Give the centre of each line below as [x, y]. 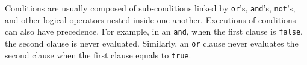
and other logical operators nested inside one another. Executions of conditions [150, 19]
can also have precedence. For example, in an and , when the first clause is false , [154, 31]
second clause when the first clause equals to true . [98, 55]
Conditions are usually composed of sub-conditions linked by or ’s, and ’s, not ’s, [150, 8]
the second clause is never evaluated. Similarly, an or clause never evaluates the [152, 43]
